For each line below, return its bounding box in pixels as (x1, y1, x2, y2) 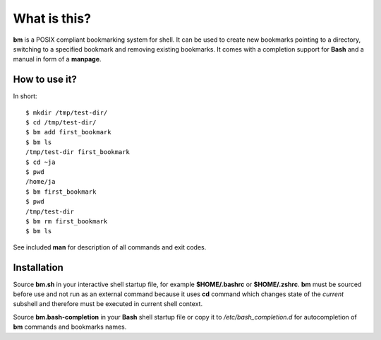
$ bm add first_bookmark (25, 128, 111, 136)
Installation (13, 262, 64, 274)
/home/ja (25, 177, 56, 186)
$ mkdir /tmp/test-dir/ (25, 108, 108, 117)
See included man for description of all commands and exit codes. (13, 242, 207, 251)
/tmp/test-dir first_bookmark (25, 148, 131, 156)
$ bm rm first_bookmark (25, 217, 108, 225)
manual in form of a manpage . (13, 55, 102, 64)
